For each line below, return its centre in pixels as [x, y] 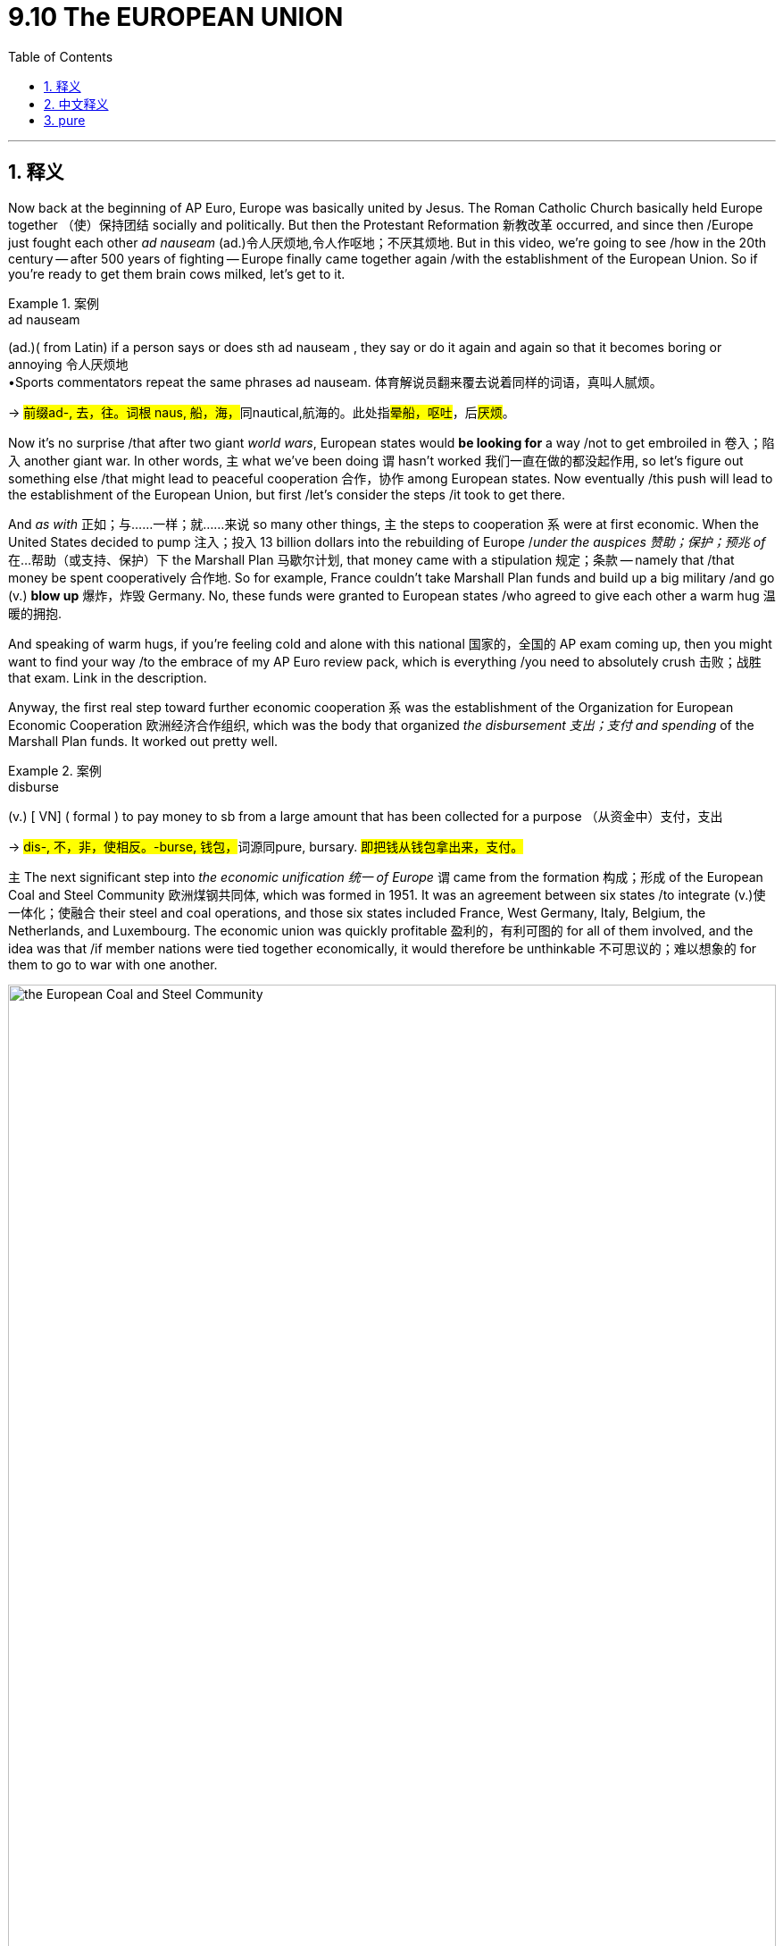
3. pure [65, 120]
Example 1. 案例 [54, 303]
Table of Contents [61, 56]
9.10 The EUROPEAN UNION [176, 17]
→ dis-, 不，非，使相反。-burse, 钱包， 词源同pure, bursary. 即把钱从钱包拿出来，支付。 [266, 846]
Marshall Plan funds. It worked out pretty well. [143, 741]
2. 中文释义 [76, 104]
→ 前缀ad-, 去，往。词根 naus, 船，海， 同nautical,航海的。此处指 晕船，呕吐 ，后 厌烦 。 [262, 412]
